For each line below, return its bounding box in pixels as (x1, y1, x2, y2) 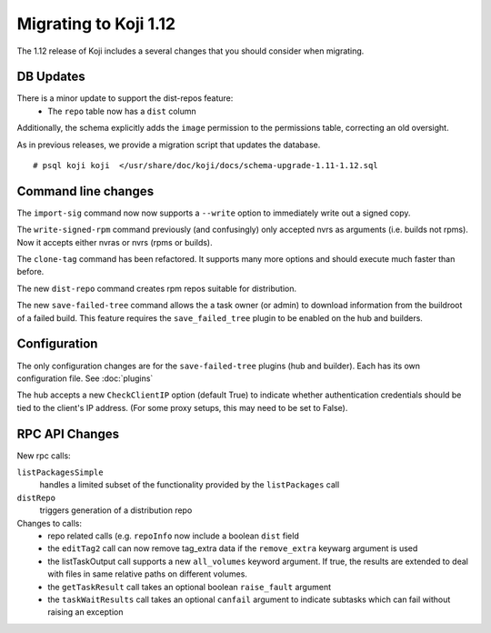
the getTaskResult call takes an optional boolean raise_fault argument (47, 581, 332, 592)
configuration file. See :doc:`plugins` (16, 373, 154, 384)
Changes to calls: (16, 517, 82, 528)
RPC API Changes (16, 426, 120, 441)
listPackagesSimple (16, 467, 104, 477)
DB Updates (16, 69, 85, 85)
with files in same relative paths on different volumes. (47, 568, 247, 579)
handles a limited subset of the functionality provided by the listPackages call (39, 479, 340, 490)
